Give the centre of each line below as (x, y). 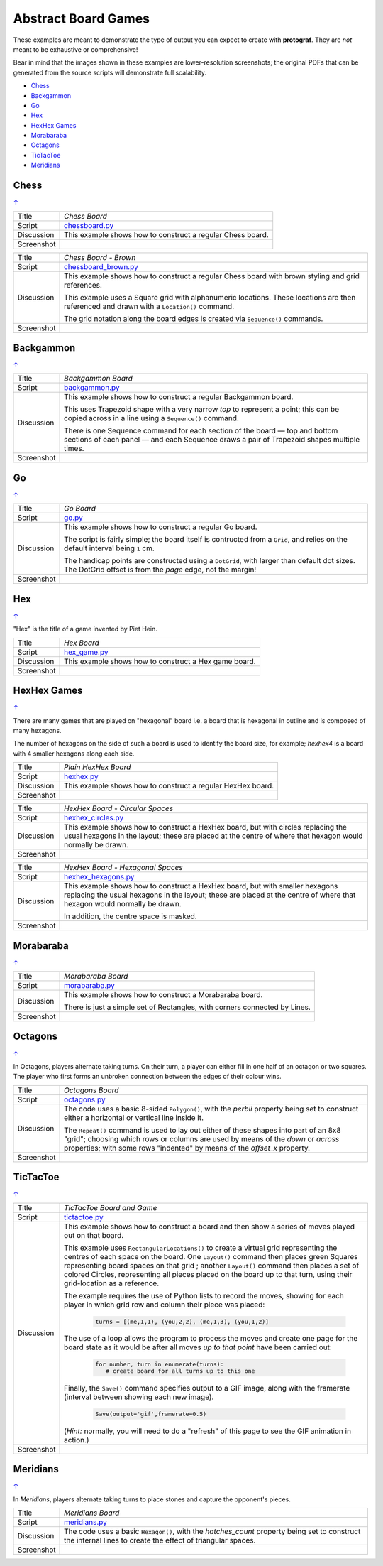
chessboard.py (89, 225)
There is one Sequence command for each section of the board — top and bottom (201, 431)
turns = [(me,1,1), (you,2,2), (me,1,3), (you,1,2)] (182, 1321)
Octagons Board (91, 1090)
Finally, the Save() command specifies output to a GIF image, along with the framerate (207, 1388)
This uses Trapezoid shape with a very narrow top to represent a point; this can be (202, 410)
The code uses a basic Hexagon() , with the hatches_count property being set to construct (212, 1532)
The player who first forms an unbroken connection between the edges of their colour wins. (147, 1077)
